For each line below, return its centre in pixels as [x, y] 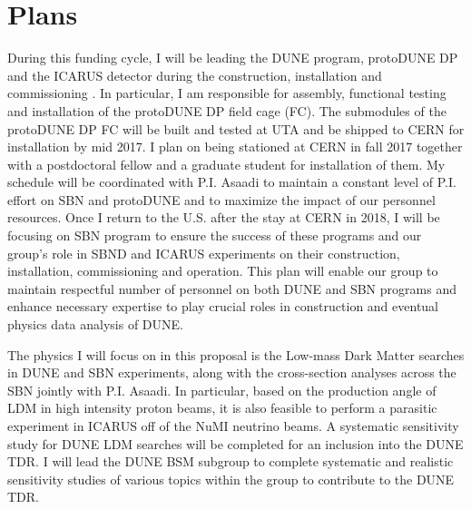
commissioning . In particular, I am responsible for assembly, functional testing [227, 93]
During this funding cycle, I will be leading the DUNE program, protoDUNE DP [233, 58]
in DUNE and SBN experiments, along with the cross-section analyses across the [232, 372]
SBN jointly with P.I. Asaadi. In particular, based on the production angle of [222, 390]
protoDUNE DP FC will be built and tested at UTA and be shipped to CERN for [236, 128]
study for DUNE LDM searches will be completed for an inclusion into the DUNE [235, 443]
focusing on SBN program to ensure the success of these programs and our [215, 235]
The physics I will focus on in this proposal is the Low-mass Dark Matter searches [236, 354]
